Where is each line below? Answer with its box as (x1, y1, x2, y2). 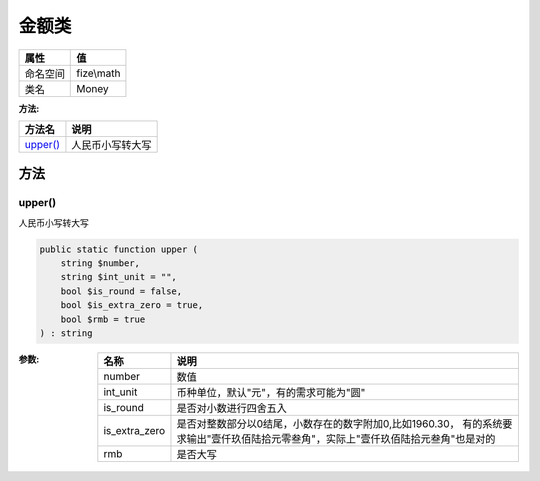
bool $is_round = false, (60, 285, 183, 297)
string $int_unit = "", (60, 271, 177, 283)
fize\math (76, 66, 121, 80)
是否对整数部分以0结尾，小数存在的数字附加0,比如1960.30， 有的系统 (176, 417, 503, 431)
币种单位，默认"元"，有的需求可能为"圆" (176, 386, 366, 400)
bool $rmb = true (60, 313, 146, 325)
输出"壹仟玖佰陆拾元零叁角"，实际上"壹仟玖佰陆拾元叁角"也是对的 (186, 432, 496, 446)
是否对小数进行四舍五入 (176, 401, 287, 415)
